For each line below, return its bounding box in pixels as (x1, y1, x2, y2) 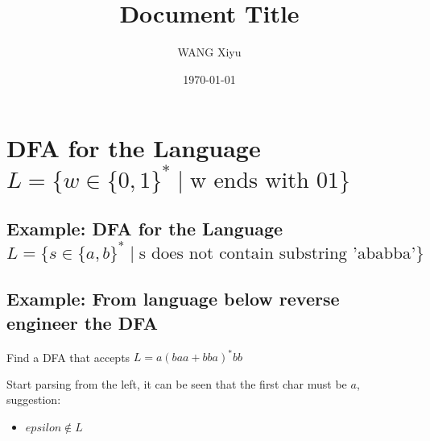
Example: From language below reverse (6, 286, 340, 311)
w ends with (189, 168, 309, 192)
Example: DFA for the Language (6, 215, 283, 240)
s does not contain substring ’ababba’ (139, 245, 416, 263)
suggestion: (6, 391, 61, 408)
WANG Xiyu (177, 44, 242, 60)
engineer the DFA (6, 310, 159, 335)
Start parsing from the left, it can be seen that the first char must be (6, 375, 347, 392)
